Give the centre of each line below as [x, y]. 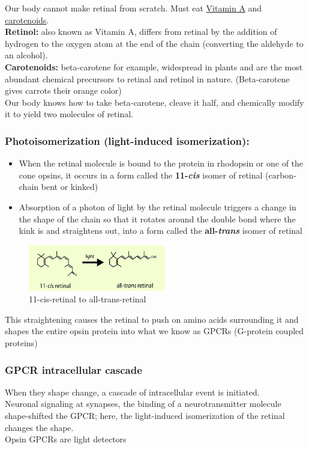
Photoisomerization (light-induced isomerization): [127, 140]
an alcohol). [26, 55]
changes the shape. [39, 427]
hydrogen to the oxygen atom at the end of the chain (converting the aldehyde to [154, 43]
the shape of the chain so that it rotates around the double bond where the [157, 218]
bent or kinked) [70, 187]
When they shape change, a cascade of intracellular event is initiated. [132, 392]
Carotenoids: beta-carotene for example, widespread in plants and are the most [154, 66]
